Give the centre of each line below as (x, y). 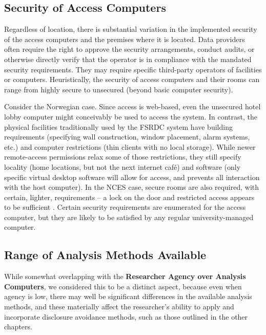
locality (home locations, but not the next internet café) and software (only (122, 166)
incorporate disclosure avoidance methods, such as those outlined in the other (126, 316)
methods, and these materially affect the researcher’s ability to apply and (119, 307)
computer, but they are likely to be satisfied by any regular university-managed (129, 217)
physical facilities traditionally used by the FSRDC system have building (118, 126)
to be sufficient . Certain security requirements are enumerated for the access (125, 207)
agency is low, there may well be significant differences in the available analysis (128, 296)
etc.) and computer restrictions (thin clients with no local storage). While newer (130, 146)
